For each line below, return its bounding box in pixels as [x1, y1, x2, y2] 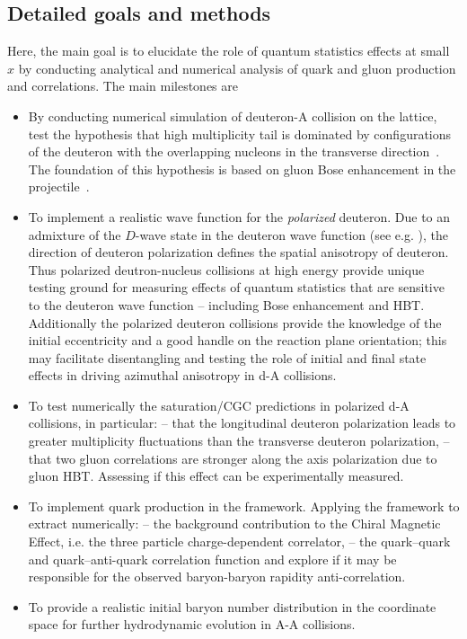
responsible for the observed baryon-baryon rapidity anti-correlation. [28, 567, 406, 586]
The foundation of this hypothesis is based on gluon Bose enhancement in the [28, 159, 456, 178]
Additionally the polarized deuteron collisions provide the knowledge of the [28, 313, 442, 332]
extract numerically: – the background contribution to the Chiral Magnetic [28, 514, 441, 533]
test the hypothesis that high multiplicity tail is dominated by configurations [28, 124, 452, 143]
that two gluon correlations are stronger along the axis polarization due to [28, 448, 437, 467]
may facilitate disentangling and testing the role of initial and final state [28, 348, 427, 367]
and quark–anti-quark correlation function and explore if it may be [28, 549, 397, 568]
